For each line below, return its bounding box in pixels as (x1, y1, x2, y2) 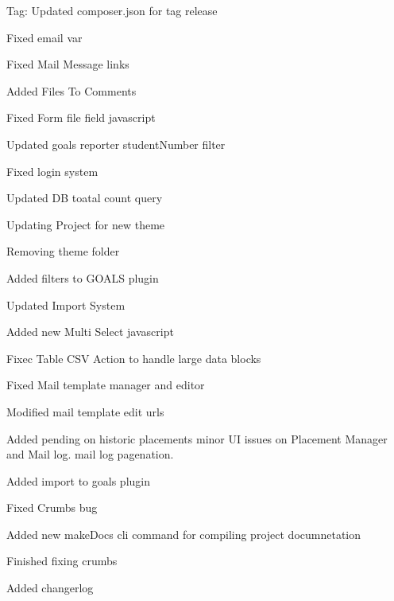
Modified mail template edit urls (6, 403, 164, 420)
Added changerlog (6, 580, 94, 596)
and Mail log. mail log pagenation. (6, 446, 174, 462)
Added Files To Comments (6, 82, 137, 99)
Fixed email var (6, 29, 83, 45)
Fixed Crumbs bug (6, 499, 98, 516)
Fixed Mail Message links (6, 56, 129, 72)
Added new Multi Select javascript (6, 323, 174, 340)
